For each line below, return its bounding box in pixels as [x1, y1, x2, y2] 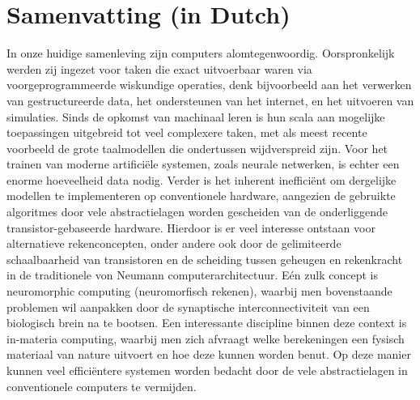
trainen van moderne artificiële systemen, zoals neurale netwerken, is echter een [6, 155, 400, 172]
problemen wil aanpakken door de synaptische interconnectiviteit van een [6, 298, 370, 315]
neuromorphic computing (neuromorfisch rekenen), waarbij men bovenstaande [6, 283, 392, 300]
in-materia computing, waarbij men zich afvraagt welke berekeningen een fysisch [6, 330, 405, 347]
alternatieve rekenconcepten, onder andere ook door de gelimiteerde [6, 235, 342, 252]
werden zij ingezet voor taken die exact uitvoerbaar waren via [6, 60, 312, 77]
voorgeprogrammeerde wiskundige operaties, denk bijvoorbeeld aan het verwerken [6, 76, 412, 93]
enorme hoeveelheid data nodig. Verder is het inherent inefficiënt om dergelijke [6, 171, 397, 188]
